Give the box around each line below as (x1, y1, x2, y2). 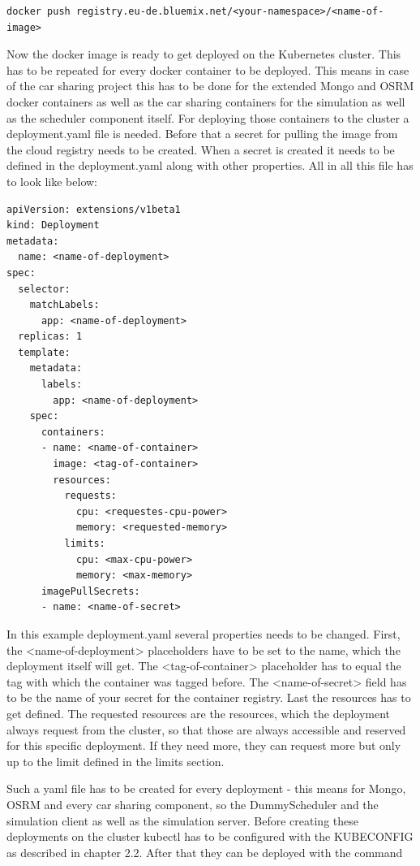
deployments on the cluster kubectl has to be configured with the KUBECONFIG (6, 828, 414, 845)
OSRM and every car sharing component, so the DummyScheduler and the (6, 795, 379, 812)
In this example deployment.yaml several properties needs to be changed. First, (6, 625, 401, 642)
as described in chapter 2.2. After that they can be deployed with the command (6, 843, 403, 860)
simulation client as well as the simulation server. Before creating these (6, 812, 358, 829)
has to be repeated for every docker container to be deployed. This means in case (6, 61, 409, 78)
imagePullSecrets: (41, 585, 140, 597)
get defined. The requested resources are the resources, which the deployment (6, 704, 391, 721)
